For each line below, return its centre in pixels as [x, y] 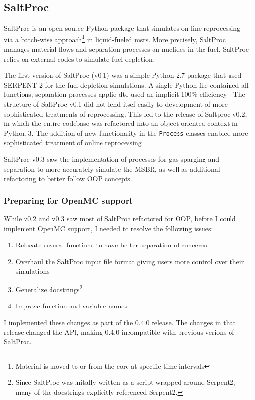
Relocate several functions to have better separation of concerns [111, 245]
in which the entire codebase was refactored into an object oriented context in [121, 123]
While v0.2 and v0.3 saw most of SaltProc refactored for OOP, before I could [120, 219]
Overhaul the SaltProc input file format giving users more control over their [130, 261]
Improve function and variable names [71, 306]
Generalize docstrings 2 [49, 289]
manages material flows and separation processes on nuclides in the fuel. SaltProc [127, 49]
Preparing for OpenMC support [68, 200]
